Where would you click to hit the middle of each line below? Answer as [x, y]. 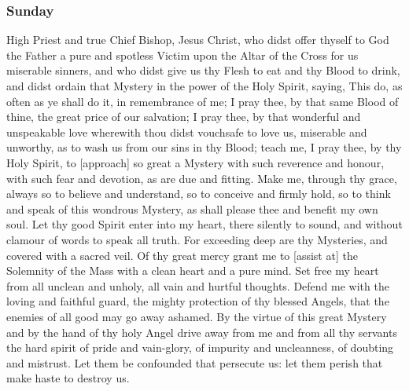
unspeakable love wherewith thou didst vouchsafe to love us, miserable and [187, 132]
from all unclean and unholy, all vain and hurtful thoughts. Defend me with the [198, 285]
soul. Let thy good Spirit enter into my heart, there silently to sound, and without [204, 224]
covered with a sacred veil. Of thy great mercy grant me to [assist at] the [182, 255]
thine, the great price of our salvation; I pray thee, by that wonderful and [184, 117]
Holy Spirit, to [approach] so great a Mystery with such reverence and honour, [195, 162]
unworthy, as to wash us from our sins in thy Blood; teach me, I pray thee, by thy [204, 147]
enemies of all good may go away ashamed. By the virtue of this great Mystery [197, 316]
